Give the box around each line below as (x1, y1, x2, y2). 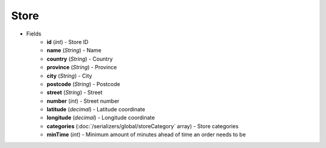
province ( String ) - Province (46, 64, 117, 71)
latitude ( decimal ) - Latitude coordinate (46, 106, 145, 113)
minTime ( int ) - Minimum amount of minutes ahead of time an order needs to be (46, 131, 246, 138)
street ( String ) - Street (46, 89, 103, 96)
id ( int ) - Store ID (46, 38, 89, 45)
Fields (26, 30, 42, 37)
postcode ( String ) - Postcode (46, 80, 121, 87)
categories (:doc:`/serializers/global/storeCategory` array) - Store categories (46, 122, 238, 129)
